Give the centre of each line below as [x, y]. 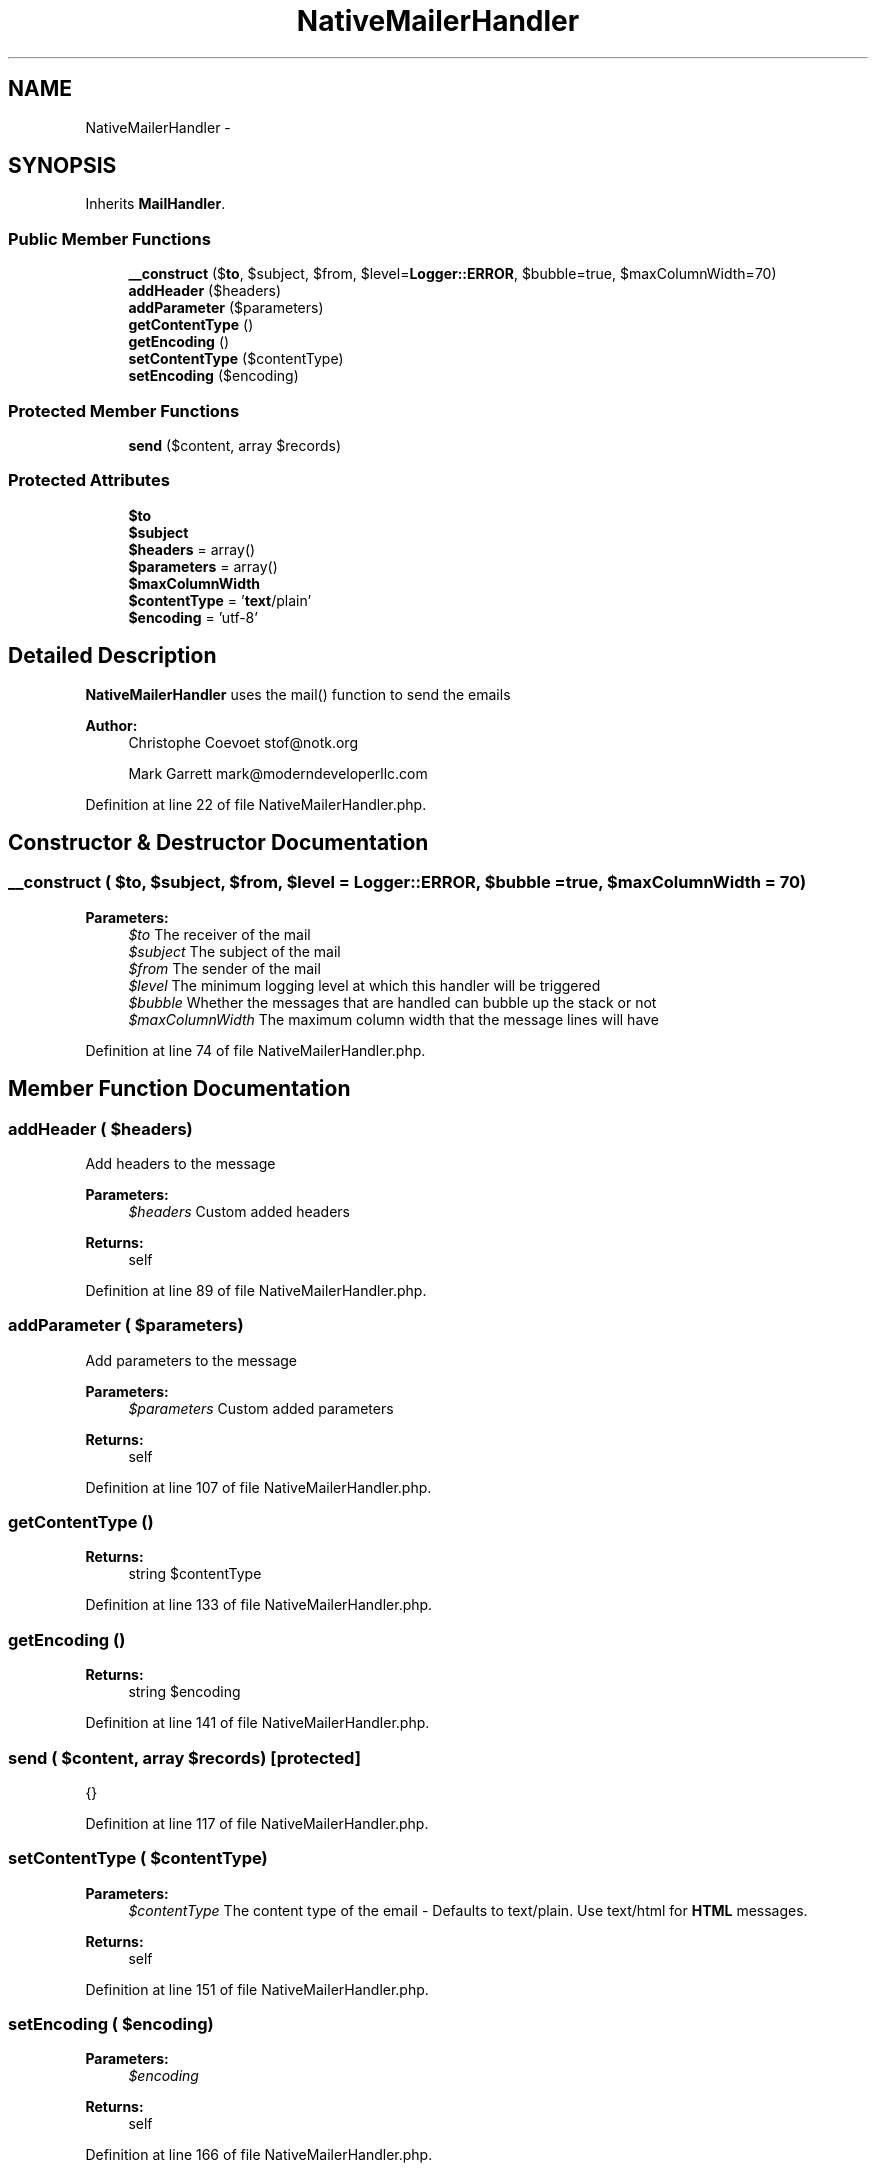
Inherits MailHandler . [155, 204]
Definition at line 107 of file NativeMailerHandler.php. [258, 1487]
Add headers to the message [180, 1163]
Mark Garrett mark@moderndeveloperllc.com [278, 773]
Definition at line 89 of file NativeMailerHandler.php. [256, 1290]
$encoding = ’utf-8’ [193, 617]
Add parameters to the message [191, 1360]
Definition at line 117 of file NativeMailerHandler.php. [257, 1823]
